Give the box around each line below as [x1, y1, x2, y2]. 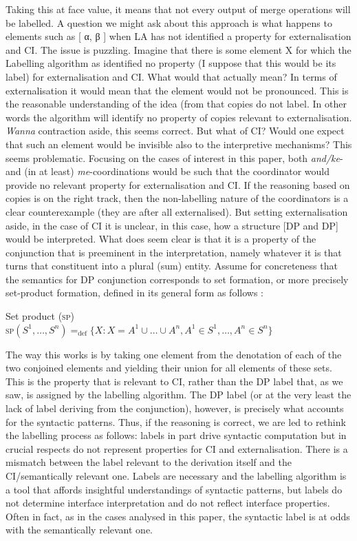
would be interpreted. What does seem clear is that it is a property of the [6, 232, 316, 246]
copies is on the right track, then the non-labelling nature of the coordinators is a [6, 191, 349, 205]
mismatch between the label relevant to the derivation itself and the [6, 455, 292, 469]
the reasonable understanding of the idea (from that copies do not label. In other [6, 96, 347, 111]
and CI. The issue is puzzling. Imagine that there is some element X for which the [6, 42, 351, 57]
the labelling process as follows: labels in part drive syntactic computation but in [6, 428, 347, 442]
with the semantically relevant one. [6, 522, 153, 537]
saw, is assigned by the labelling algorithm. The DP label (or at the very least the [6, 387, 351, 402]
